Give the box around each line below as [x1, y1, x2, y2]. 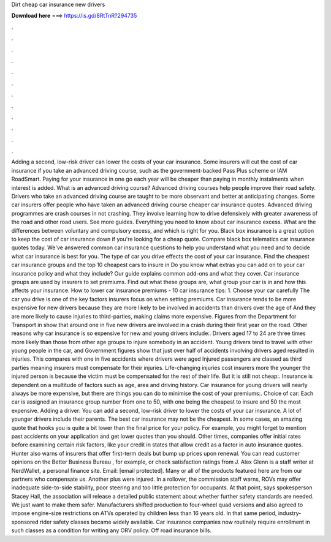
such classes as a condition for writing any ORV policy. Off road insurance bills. [11, 527, 211, 534]
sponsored [11, 518, 39, 525]
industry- [278, 510, 302, 517]
